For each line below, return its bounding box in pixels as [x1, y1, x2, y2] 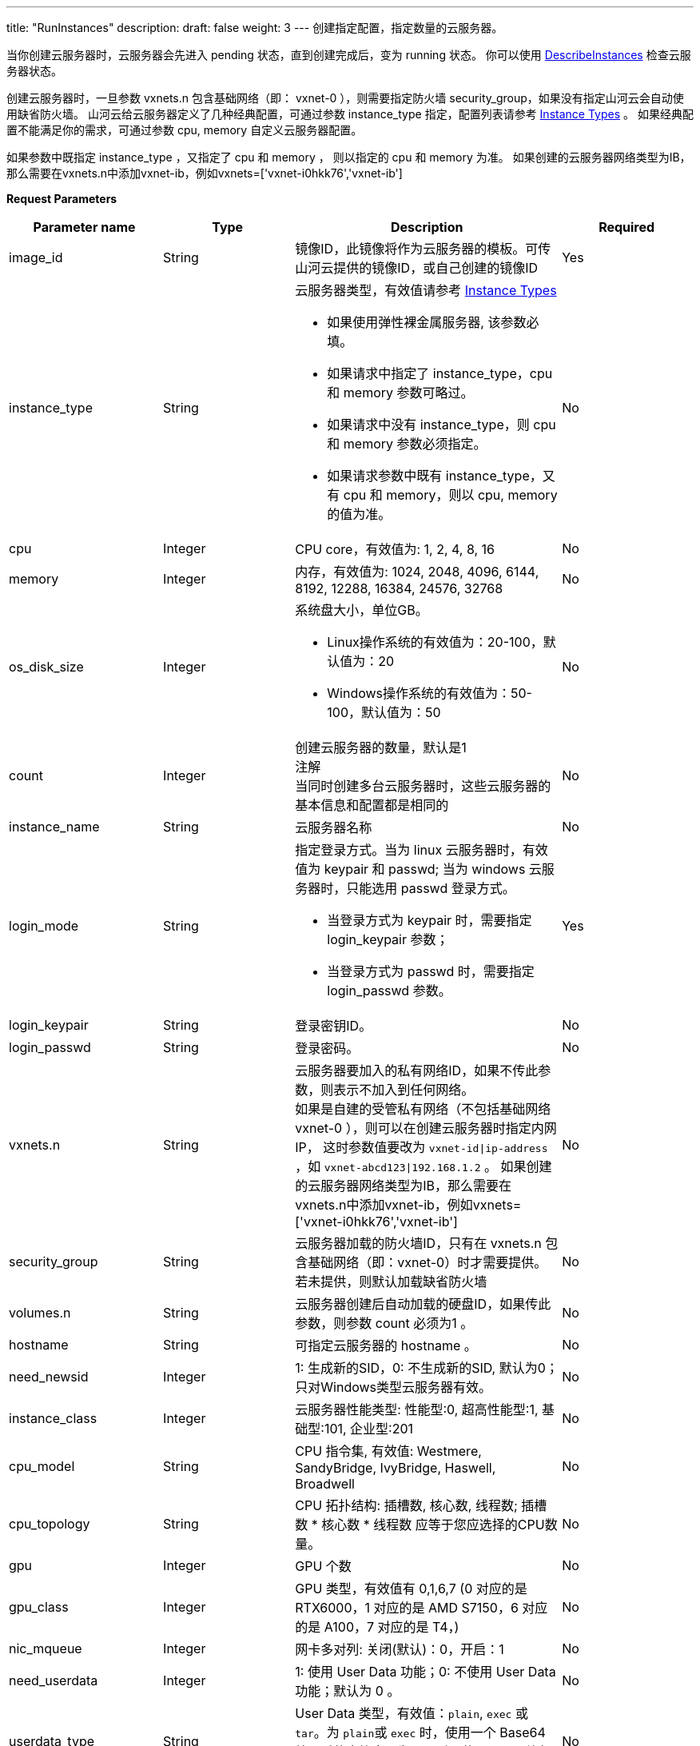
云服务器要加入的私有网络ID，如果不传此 [295, 1062, 539, 1078]
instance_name [9, 819, 100, 835]
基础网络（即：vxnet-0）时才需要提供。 [308, 1254, 547, 1270]
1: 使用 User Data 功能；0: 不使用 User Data [295, 1664, 556, 1680]
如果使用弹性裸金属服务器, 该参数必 [327, 314, 539, 330]
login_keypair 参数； [327, 931, 449, 947]
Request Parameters [6, 192, 117, 205]
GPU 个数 [295, 1558, 352, 1574]
